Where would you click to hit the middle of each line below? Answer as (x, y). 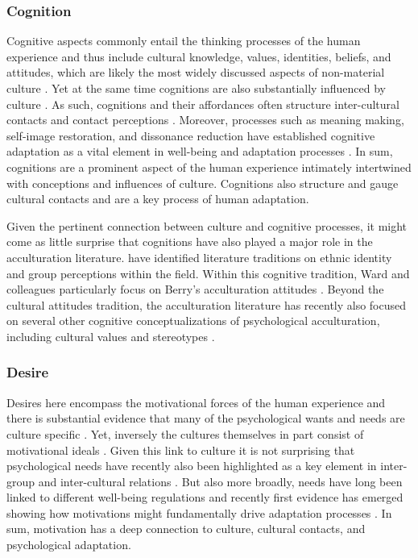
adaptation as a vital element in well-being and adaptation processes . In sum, (200, 151)
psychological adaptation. (69, 545)
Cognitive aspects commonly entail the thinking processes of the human (184, 41)
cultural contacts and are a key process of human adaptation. (158, 199)
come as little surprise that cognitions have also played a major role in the (190, 242)
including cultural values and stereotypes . (111, 336)
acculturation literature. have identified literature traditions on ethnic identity (199, 257)
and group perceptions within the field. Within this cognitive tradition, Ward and (208, 273)
